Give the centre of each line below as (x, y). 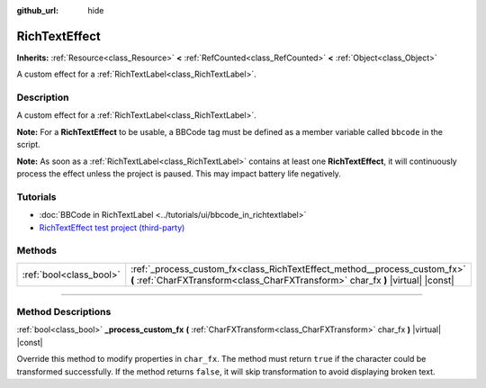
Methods (37, 250)
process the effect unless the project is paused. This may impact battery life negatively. (179, 174)
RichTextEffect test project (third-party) (112, 227)
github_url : (37, 10)
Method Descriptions (64, 312)
